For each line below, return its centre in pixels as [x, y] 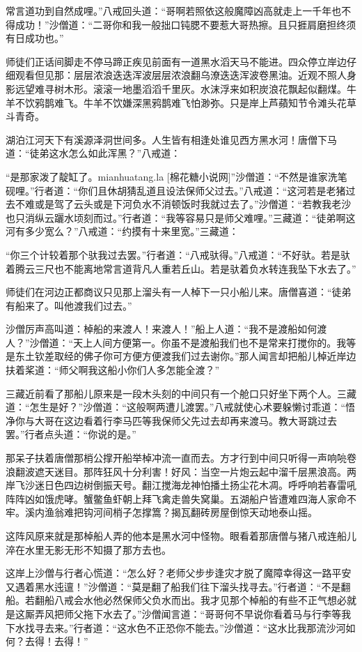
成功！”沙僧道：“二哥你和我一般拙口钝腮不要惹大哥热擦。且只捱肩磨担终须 [186, 24]
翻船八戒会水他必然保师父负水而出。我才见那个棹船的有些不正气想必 [190, 600]
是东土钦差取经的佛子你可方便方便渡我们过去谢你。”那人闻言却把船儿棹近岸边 [181, 356]
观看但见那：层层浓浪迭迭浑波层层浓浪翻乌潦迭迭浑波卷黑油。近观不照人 [181, 75]
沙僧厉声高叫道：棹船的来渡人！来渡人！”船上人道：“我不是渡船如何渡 [166, 329]
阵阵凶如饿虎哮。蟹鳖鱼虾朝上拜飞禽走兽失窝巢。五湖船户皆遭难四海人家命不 [181, 498]
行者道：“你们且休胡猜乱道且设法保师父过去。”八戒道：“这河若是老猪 [190, 190]
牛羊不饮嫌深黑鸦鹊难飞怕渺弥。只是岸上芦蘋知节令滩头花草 [220, 102]
